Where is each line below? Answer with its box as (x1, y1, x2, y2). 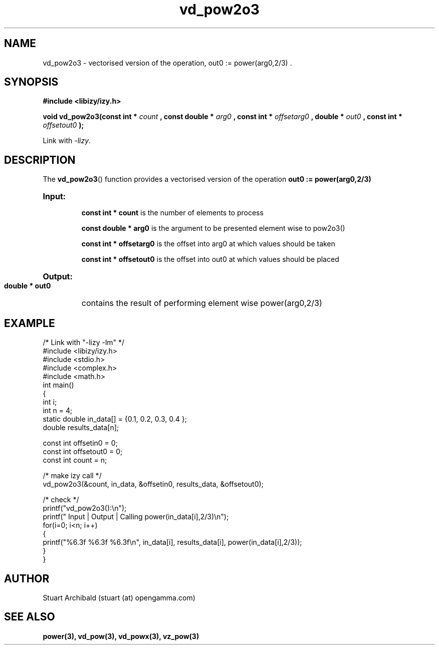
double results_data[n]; (43, 423, 119, 432)
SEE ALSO (4, 610, 55, 623)
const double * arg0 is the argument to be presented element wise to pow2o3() (81, 224, 345, 233)
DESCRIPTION (4, 153, 76, 166)
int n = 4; (43, 406, 73, 415)
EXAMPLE (4, 316, 55, 330)
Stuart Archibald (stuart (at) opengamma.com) (43, 593, 195, 602)
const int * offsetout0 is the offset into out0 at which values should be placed (81, 255, 339, 264)
